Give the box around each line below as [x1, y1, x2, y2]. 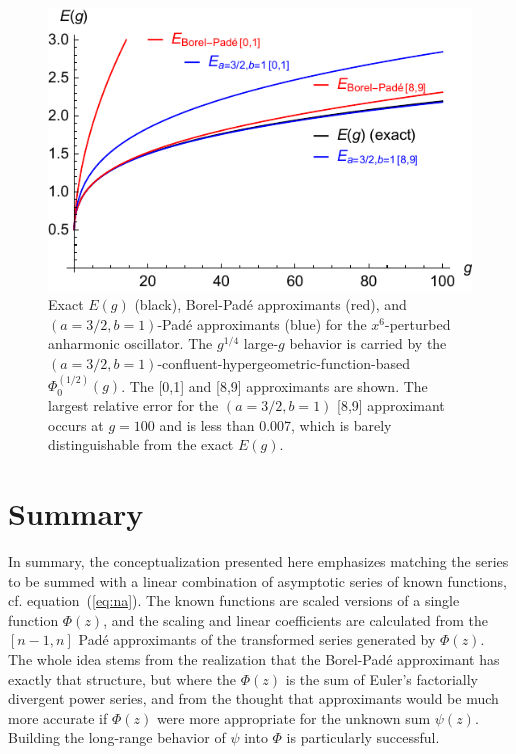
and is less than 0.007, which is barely [159, 414, 392, 435]
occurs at [48, 414, 104, 435]
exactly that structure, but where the [8, 668, 237, 689]
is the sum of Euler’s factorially [285, 668, 478, 689]
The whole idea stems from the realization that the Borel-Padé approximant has [8, 648, 500, 669]
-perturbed [385, 313, 451, 334]
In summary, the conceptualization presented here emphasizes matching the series [8, 550, 509, 571]
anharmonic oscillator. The [48, 333, 213, 354]
